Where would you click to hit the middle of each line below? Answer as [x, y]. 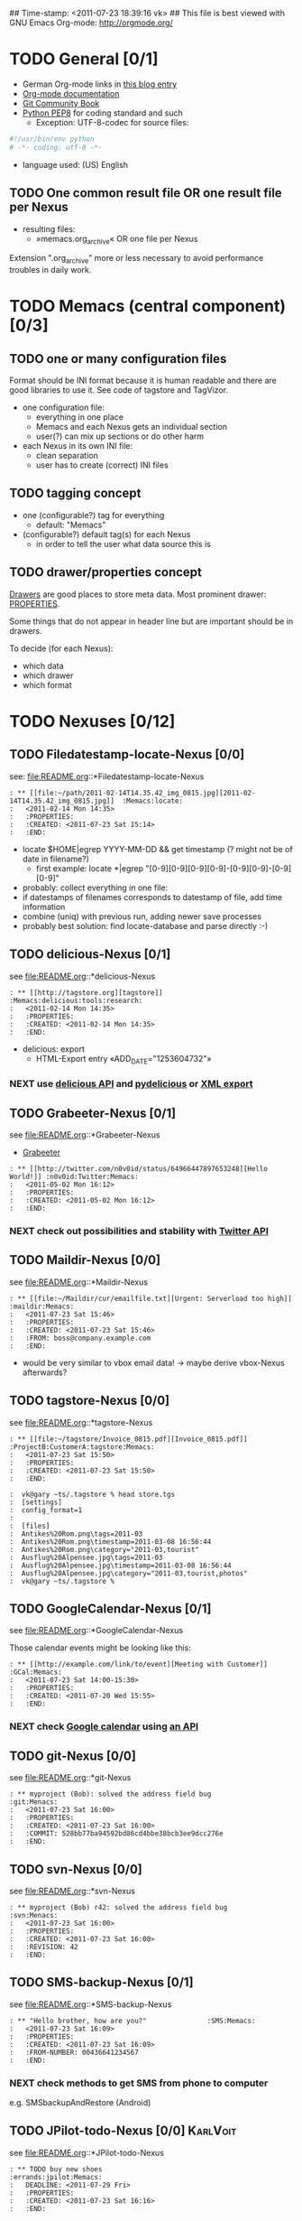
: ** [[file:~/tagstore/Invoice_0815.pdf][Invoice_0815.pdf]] [128, 1439]
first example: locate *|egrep [90, 868]
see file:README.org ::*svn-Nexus [72, 1891]
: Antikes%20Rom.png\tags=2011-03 [76, 1534]
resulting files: [49, 228]
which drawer [48, 675]
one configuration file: [64, 408]
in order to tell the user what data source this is [124, 544]
